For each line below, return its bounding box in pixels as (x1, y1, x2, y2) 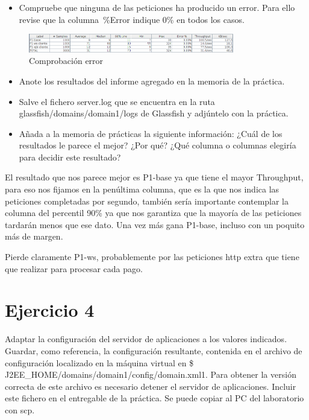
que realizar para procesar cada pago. (5, 262, 143, 275)
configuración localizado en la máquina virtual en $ (5, 356, 194, 369)
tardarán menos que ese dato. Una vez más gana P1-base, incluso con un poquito (5, 218, 305, 231)
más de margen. (5, 230, 63, 243)
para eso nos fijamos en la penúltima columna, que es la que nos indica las (5, 183, 279, 196)
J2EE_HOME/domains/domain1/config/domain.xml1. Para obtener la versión (5, 368, 296, 381)
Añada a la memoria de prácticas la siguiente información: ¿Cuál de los (19, 127, 282, 139)
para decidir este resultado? (19, 150, 121, 163)
